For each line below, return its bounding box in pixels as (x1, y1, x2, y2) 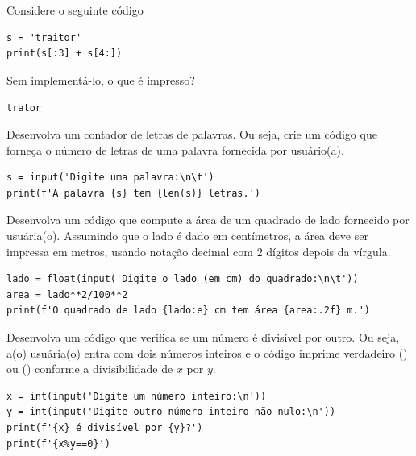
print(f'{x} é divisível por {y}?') (6, 421, 203, 433)
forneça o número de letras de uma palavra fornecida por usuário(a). (6, 141, 344, 158)
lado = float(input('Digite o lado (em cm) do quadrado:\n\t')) (6, 273, 359, 285)
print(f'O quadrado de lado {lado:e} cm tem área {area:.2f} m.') (6, 305, 371, 317)
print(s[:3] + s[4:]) (6, 48, 123, 60)
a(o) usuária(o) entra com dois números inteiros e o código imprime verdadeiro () (6, 344, 408, 361)
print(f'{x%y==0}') (6, 437, 110, 450)
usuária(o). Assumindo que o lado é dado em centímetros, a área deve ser (6, 227, 368, 243)
